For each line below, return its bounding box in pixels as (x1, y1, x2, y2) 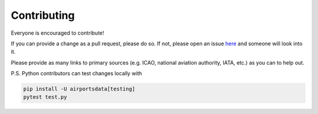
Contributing (11, 9, 75, 22)
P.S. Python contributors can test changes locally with (11, 70, 143, 77)
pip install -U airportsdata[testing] (23, 86, 135, 92)
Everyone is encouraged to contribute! (11, 29, 104, 36)
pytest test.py (23, 94, 67, 100)
